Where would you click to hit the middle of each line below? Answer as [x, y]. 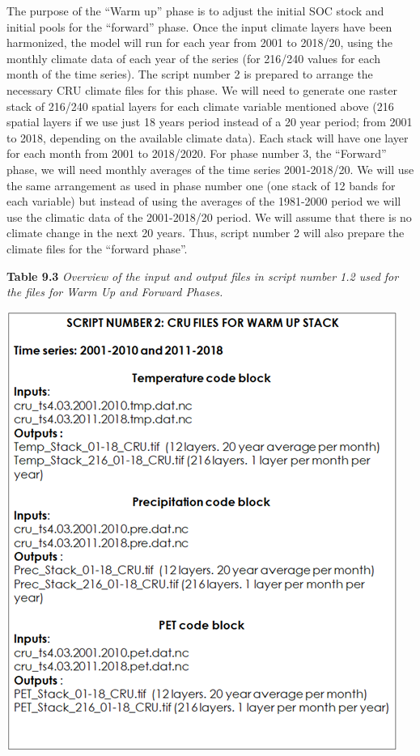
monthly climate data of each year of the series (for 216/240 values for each [193, 58]
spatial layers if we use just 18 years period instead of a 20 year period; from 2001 [210, 122]
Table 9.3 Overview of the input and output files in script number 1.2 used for [203, 276]
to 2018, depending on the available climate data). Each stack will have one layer [208, 137]
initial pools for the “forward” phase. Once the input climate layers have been [199, 26]
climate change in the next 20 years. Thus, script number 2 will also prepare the [206, 233]
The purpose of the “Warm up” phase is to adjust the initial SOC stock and [195, 11]
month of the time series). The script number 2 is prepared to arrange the [190, 74]
